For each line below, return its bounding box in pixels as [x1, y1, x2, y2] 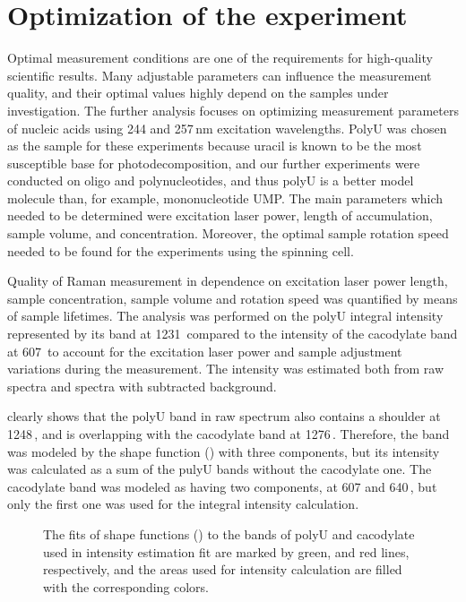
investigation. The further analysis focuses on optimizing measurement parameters [7, 100, 459, 119]
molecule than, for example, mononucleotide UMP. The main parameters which [7, 188, 444, 207]
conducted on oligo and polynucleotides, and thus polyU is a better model [7, 171, 414, 190]
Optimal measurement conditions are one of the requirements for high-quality [7, 48, 433, 67]
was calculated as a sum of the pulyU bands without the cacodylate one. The [7, 460, 432, 478]
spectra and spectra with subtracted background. [7, 376, 277, 395]
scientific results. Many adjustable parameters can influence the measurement [7, 65, 432, 84]
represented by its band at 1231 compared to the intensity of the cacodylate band [7, 324, 458, 343]
